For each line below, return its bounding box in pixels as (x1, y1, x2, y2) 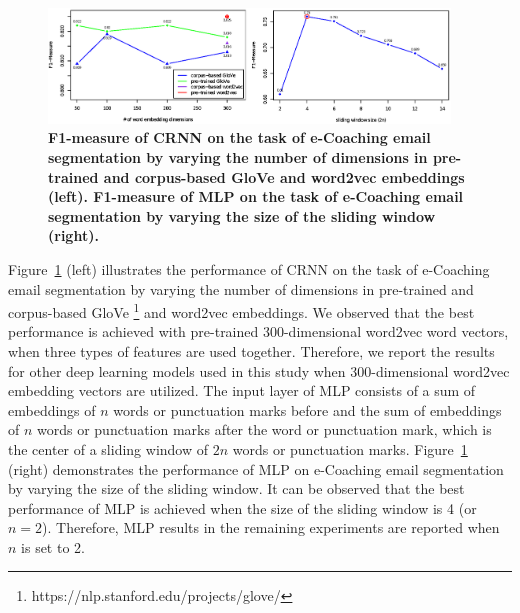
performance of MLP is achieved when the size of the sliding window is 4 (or (8, 497, 477, 518)
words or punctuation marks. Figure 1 (232, 438, 468, 459)
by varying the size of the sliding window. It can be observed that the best (8, 478, 465, 499)
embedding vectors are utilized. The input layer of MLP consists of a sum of (8, 380, 476, 401)
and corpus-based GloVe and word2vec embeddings (103, 166, 465, 187)
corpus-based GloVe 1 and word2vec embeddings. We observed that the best (8, 299, 475, 322)
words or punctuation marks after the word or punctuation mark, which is (37, 419, 492, 440)
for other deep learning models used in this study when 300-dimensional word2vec (8, 360, 510, 381)
